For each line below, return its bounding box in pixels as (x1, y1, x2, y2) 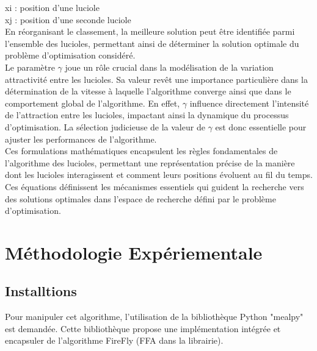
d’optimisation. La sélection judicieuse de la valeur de (5, 120, 205, 133)
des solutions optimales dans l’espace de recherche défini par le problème (5, 192, 276, 205)
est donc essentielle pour (215, 120, 307, 133)
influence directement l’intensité (189, 96, 309, 109)
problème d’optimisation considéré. (5, 49, 136, 62)
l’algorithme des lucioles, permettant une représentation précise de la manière (5, 156, 295, 169)
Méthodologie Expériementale (5, 239, 263, 264)
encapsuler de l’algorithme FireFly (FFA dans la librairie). (5, 334, 224, 347)
